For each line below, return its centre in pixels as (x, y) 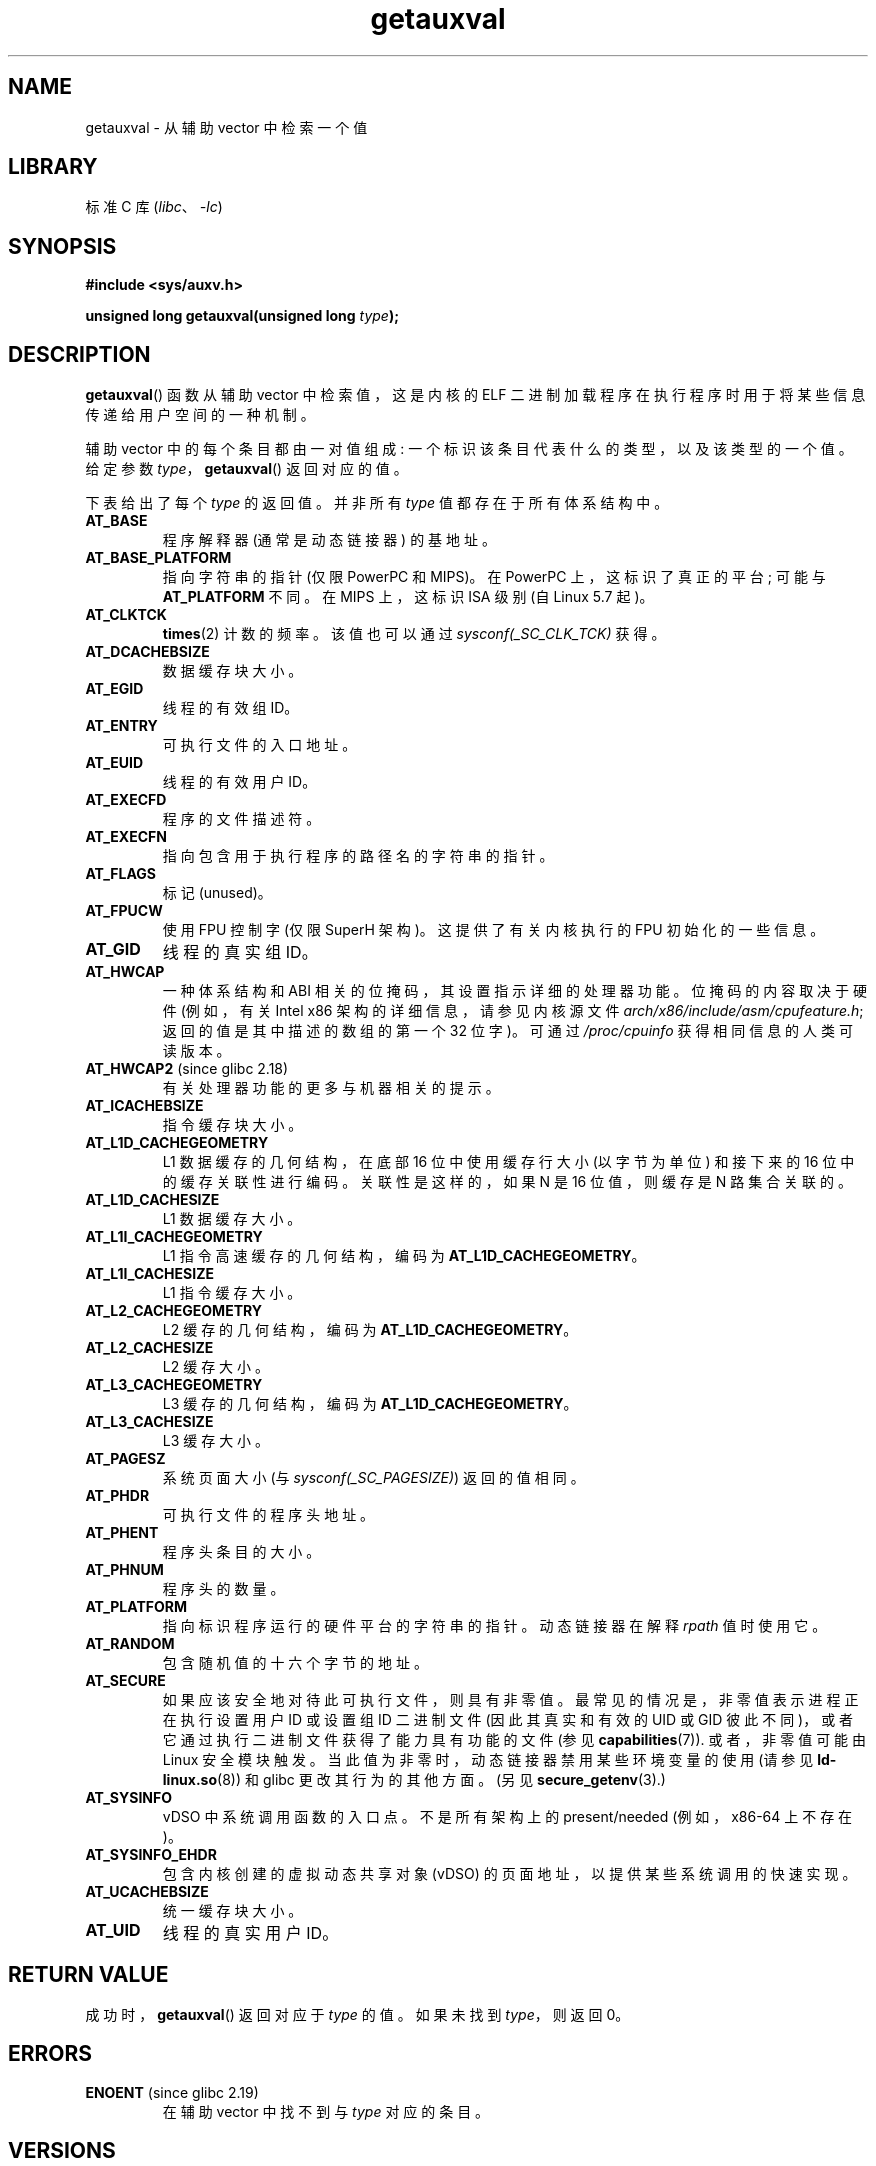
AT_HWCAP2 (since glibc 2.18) (187, 1069)
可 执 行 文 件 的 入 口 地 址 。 (259, 745)
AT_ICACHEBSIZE (144, 1106)
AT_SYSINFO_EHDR (151, 1855)
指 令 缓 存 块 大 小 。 (232, 1125)
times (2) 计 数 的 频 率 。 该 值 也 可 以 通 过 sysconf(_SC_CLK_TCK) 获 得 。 (414, 634)
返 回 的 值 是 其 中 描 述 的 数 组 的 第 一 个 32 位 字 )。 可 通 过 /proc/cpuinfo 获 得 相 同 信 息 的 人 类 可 (507, 1031)
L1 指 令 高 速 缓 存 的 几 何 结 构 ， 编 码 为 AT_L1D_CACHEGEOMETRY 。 (404, 1256)
